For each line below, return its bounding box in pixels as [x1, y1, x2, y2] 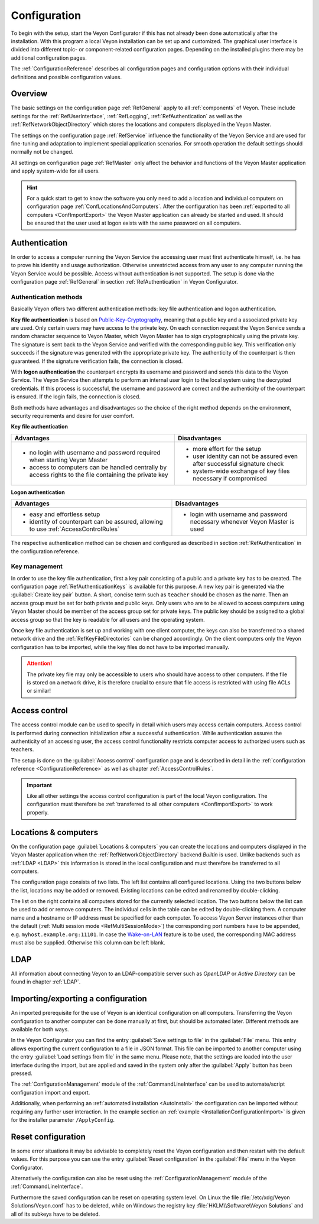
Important [27, 781, 53, 788]
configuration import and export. [11, 1089, 90, 1096]
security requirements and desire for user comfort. [11, 413, 135, 419]
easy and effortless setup [29, 510, 100, 518]
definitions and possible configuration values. [11, 73, 122, 80]
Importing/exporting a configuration [11, 994, 147, 1004]
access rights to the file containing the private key [29, 470, 168, 479]
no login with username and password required [29, 448, 161, 456]
